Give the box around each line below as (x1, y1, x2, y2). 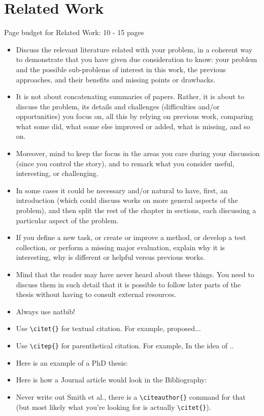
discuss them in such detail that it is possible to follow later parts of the (16, 279, 241, 289)
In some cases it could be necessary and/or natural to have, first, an (16, 185, 228, 195)
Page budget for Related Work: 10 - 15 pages (4, 27, 144, 38)
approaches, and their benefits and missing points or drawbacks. (16, 74, 216, 84)
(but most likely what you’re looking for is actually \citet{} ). (16, 401, 211, 412)
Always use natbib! (16, 306, 75, 316)
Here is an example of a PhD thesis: (16, 357, 128, 368)
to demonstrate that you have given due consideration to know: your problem (16, 54, 257, 65)
